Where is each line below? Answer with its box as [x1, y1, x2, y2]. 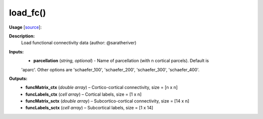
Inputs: [9, 49, 24, 54]
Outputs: [9, 75, 28, 81]
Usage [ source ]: [9, 24, 42, 30]
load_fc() [9, 7, 46, 18]
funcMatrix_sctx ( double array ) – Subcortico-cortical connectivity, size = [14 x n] [25, 98, 189, 104]
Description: [9, 33, 35, 39]
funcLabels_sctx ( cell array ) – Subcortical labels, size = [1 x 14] [25, 105, 153, 111]
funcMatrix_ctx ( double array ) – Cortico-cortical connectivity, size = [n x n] [25, 85, 178, 90]
